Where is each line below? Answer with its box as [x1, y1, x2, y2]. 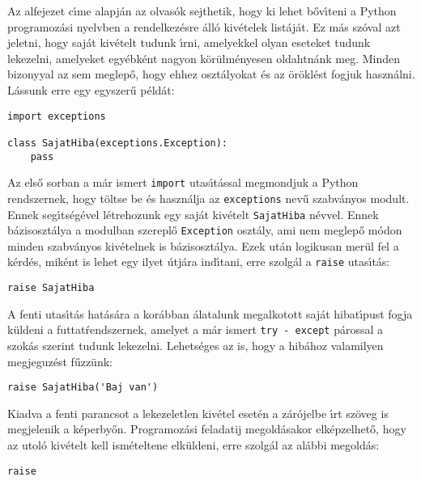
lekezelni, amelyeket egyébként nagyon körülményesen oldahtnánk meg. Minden [7, 49, 401, 66]
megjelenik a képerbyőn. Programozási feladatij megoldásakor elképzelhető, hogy [7, 420, 406, 437]
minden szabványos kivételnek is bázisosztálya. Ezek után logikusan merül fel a [7, 237, 399, 254]
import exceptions [7, 110, 106, 122]
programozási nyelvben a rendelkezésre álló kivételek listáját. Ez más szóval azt [7, 18, 401, 35]
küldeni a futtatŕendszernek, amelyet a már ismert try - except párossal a [7, 321, 384, 338]
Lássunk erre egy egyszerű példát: [7, 81, 175, 98]
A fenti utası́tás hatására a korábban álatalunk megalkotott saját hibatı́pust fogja [7, 305, 413, 322]
